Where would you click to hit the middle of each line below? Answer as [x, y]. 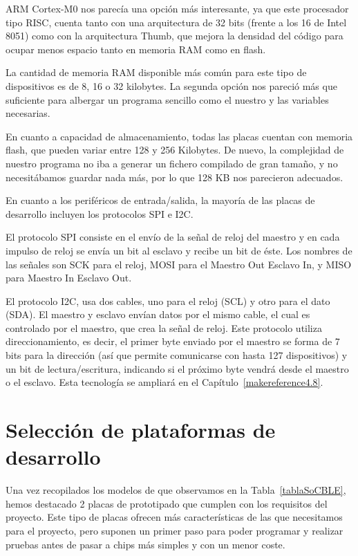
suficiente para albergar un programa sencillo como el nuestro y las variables [167, 99]
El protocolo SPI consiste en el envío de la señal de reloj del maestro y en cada [173, 237]
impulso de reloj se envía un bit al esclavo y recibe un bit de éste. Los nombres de [179, 250]
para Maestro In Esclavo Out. [69, 278]
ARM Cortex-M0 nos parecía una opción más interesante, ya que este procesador [177, 8]
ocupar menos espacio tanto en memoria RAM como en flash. [136, 49]
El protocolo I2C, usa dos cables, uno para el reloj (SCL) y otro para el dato [168, 300]
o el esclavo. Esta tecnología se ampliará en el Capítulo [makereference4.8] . [164, 382]
